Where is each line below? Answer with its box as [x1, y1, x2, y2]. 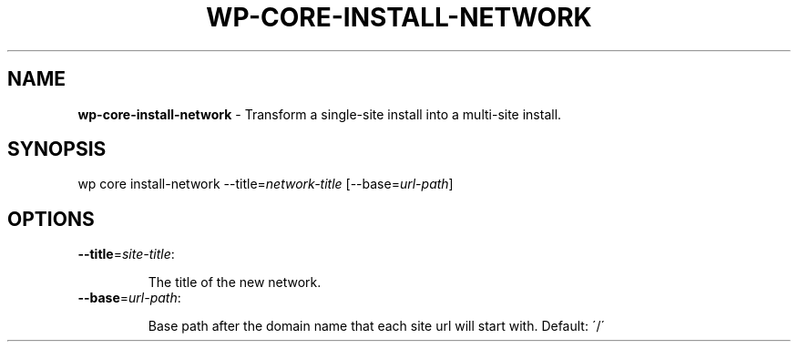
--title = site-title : [77, 246, 175, 262]
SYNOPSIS [7, 138, 107, 161]
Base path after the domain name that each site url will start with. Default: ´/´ [148, 318, 605, 334]
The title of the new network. [148, 274, 322, 291]
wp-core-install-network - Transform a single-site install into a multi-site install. [77, 106, 562, 122]
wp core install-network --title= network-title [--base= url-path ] [77, 176, 454, 192]
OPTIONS [7, 207, 95, 231]
